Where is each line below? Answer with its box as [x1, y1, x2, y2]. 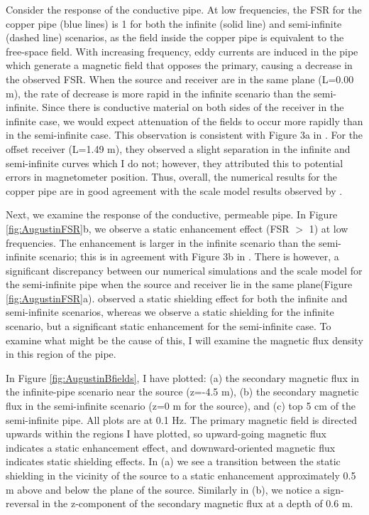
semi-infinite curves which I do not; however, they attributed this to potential [6, 155, 343, 170]
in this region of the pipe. [6, 346, 116, 361]
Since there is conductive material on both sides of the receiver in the [42, 100, 344, 115]
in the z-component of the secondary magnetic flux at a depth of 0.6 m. [42, 496, 353, 511]
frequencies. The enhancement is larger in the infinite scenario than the [6, 235, 316, 250]
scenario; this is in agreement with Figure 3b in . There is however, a [39, 249, 339, 264]
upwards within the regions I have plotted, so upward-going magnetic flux [6, 426, 326, 441]
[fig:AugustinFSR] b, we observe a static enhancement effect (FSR [6, 221, 290, 235]
